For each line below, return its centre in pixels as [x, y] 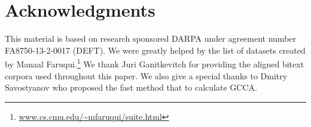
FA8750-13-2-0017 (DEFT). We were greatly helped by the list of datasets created [155, 50]
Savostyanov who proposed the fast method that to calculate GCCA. [131, 87]
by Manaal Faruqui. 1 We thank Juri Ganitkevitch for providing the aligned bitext [155, 63]
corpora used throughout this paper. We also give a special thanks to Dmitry [146, 75]
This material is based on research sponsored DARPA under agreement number [151, 38]
